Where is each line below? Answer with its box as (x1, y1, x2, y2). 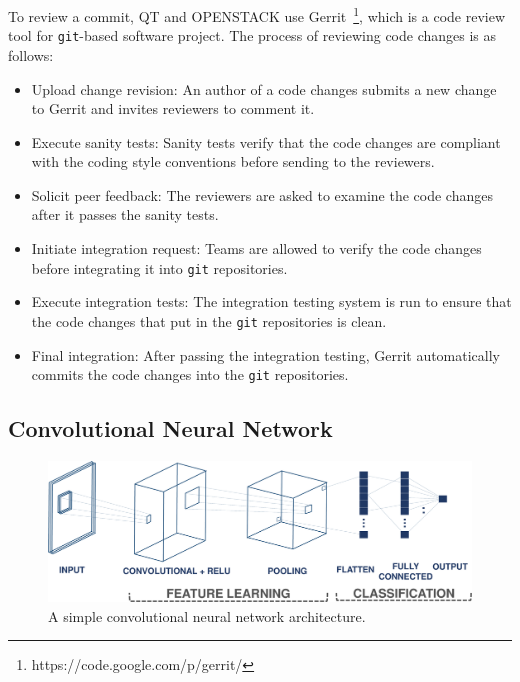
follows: (8, 44, 54, 65)
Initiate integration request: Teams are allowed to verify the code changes (31, 238, 482, 259)
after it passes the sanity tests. (31, 204, 219, 225)
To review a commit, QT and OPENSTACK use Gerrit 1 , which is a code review (8, 3, 505, 26)
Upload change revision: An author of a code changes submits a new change (31, 78, 497, 99)
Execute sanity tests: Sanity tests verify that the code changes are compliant (31, 131, 501, 152)
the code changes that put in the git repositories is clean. (31, 310, 387, 331)
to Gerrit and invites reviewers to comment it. (31, 98, 315, 119)
